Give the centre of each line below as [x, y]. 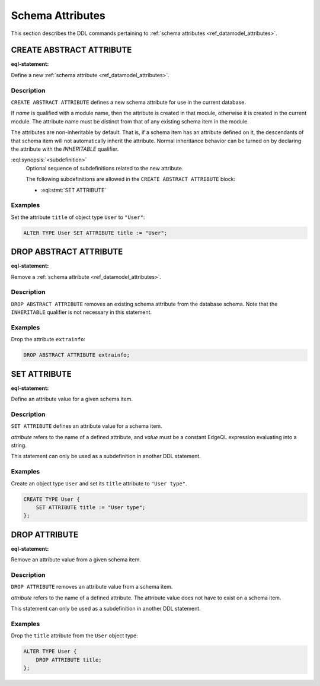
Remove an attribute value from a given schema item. [76, 560]
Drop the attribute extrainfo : [48, 339]
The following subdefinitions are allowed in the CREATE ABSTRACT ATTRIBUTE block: [131, 179]
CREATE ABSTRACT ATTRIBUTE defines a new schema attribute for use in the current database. [128, 102]
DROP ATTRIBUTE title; [69, 660]
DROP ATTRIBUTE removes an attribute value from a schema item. [92, 587]
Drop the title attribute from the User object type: [75, 636]
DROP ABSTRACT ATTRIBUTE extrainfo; [77, 355]
